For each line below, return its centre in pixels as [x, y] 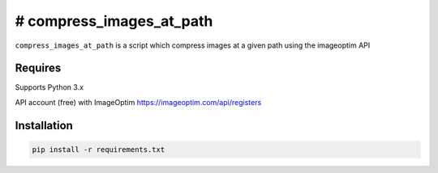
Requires [38, 68]
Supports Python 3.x [49, 87]
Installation [44, 125]
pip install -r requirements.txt [99, 149]
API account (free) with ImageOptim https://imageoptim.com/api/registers [138, 102]
